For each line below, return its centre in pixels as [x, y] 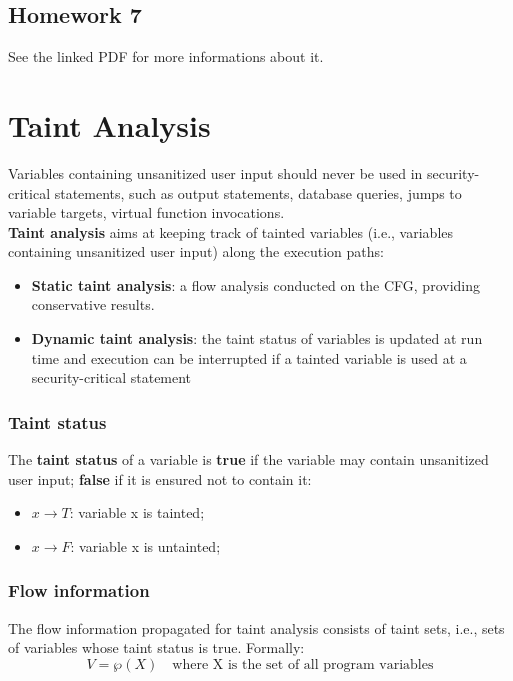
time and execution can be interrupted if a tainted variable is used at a [249, 357]
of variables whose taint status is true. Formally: [156, 647]
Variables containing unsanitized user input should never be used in [215, 172]
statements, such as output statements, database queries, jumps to [258, 192]
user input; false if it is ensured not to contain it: [160, 478]
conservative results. [93, 304]
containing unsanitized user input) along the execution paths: [196, 251]
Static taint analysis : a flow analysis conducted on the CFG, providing [255, 284]
